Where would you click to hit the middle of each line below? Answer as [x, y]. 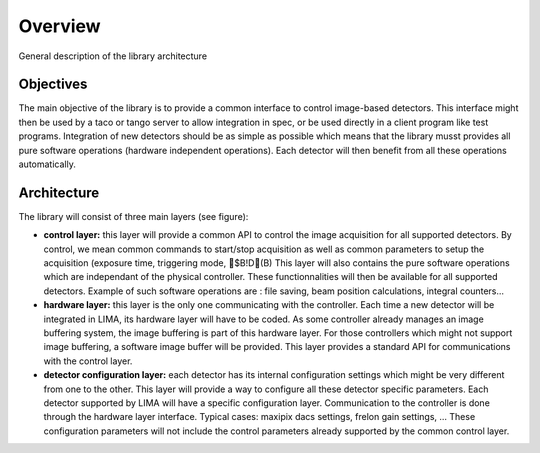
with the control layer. [88, 361]
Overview [59, 26]
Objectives [53, 84]
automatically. [47, 164]
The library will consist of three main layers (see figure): [133, 216]
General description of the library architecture [113, 56]
